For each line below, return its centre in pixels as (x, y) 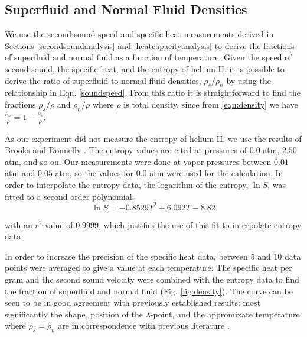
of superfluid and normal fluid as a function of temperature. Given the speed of (148, 57)
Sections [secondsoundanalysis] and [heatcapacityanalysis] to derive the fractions (150, 45)
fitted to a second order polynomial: (70, 196)
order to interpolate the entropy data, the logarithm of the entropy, (127, 184)
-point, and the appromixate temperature (225, 314)
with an (19, 224)
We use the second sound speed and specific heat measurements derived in (139, 34)
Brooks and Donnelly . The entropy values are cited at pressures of (126, 150)
